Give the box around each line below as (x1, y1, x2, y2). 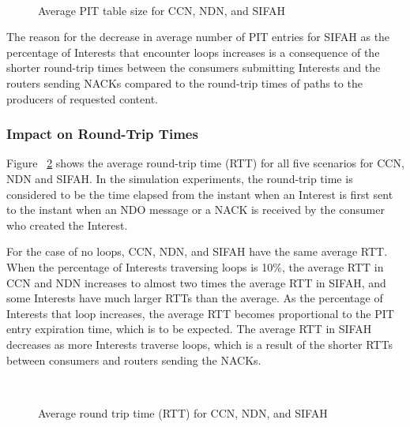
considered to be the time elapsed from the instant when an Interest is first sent (6, 185, 393, 202)
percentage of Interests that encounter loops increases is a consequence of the (6, 43, 380, 60)
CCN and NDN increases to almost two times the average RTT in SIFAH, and (6, 274, 386, 290)
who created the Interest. (6, 216, 128, 233)
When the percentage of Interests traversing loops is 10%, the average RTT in (6, 258, 384, 275)
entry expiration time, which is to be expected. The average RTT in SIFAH (6, 320, 372, 337)
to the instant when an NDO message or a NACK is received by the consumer (6, 201, 385, 218)
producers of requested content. (6, 90, 158, 107)
